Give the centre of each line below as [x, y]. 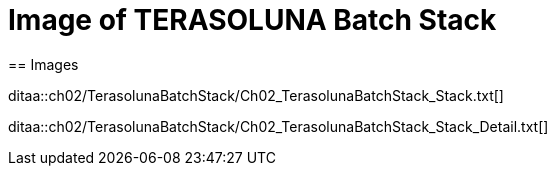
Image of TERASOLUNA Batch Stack [252, 20]
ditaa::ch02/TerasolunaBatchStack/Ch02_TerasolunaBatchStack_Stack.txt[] [256, 95]
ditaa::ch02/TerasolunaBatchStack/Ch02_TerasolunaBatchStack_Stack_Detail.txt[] [278, 126]
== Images [43, 64]
